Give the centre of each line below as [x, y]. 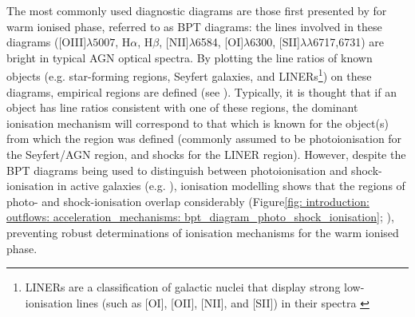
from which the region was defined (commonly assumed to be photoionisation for [204, 139]
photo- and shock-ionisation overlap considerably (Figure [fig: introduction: [188, 201]
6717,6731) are [348, 42]
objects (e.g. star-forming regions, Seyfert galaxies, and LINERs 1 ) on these [189, 75]
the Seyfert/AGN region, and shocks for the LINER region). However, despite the [206, 154]
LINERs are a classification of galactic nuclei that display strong [183, 287]
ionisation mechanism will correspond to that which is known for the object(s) [198, 123]
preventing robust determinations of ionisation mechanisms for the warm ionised [203, 232]
